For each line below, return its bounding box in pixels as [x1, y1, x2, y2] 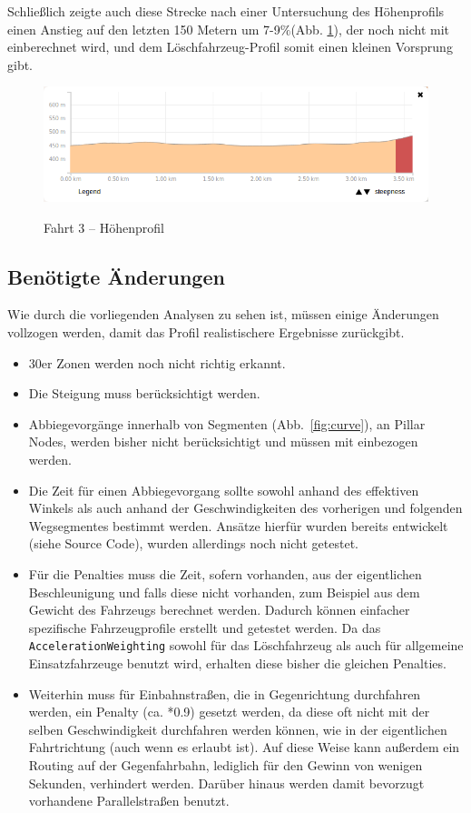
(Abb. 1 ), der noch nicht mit [290, 19, 450, 38]
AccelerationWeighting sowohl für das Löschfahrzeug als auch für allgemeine [28, 636, 464, 655]
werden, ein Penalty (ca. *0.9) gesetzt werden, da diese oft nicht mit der [28, 702, 430, 721]
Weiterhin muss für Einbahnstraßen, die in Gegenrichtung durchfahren [28, 684, 421, 703]
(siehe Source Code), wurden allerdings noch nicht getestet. [28, 534, 358, 553]
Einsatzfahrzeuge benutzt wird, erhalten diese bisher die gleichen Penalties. [28, 653, 446, 672]
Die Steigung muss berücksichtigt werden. [28, 384, 260, 403]
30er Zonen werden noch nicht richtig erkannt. [28, 353, 286, 372]
